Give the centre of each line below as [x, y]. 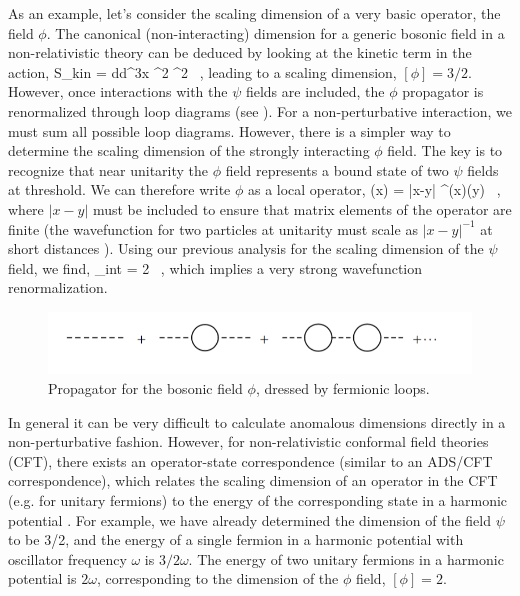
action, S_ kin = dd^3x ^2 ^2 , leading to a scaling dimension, [202, 71]
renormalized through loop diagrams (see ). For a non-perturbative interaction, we [260, 110]
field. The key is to [445, 150]
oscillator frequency [67, 558]
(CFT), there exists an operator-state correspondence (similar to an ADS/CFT [250, 460]
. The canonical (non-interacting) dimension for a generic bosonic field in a [275, 32]
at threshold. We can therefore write [119, 189]
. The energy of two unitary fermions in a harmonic [346, 558]
